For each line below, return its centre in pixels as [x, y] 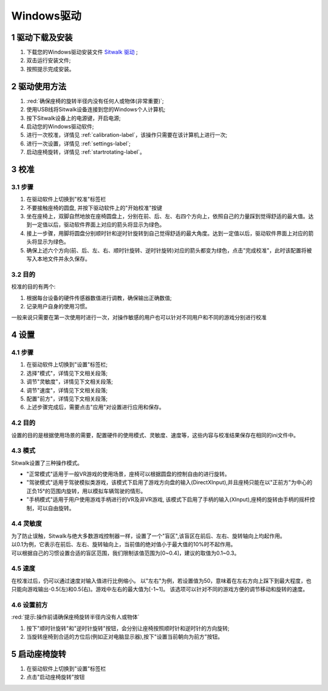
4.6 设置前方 [29, 605]
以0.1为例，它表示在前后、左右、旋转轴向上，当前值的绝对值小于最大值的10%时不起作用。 [124, 544]
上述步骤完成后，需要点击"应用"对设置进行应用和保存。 [96, 407]
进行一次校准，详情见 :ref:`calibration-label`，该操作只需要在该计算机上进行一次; [127, 135]
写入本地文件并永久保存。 [58, 259]
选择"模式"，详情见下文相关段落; [67, 373]
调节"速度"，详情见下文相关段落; [67, 390]
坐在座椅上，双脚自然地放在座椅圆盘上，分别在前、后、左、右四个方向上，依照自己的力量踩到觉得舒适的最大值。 [167, 217]
